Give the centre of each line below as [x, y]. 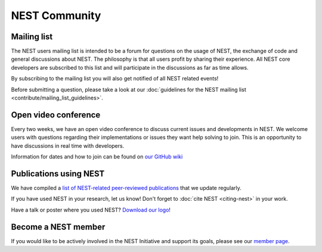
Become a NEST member [58, 227]
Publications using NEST [58, 174]
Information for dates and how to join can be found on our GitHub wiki [97, 157]
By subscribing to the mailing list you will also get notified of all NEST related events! [115, 79]
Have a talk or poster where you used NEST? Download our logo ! [91, 210]
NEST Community [56, 15]
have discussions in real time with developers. [68, 145]
